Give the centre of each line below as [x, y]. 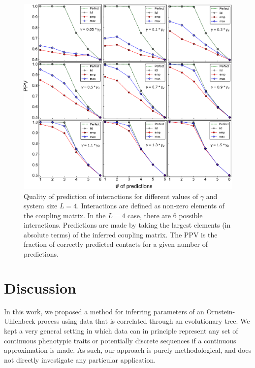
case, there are [149, 215]
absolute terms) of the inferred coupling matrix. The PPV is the [121, 234]
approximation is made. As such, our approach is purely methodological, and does [128, 350]
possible [191, 215]
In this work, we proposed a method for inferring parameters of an [104, 311]
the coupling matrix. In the [65, 215]
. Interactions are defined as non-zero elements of [151, 206]
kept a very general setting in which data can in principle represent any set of [121, 330]
